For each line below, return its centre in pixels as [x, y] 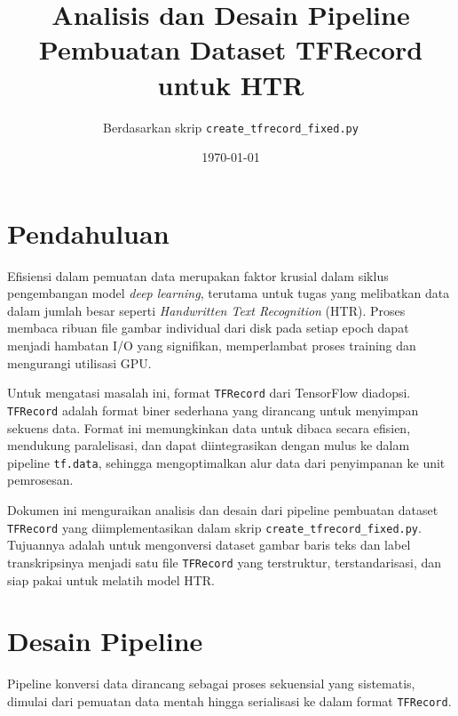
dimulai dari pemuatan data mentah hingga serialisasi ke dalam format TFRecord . [229, 700]
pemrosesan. [40, 480]
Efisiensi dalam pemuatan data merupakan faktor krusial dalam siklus [198, 275]
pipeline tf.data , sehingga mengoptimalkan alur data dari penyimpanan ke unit [226, 462]
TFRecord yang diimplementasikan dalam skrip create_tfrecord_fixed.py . [214, 527]
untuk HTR [231, 84]
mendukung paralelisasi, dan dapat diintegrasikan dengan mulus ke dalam [209, 445]
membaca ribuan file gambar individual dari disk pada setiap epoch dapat [208, 328]
